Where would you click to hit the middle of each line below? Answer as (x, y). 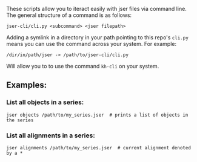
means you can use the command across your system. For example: (92, 44)
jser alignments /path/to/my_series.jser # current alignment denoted (98, 147)
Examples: (27, 85)
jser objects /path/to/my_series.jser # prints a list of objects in (97, 115)
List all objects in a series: (45, 102)
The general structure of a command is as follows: (69, 15)
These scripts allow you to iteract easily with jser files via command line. (96, 9)
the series (20, 120)
